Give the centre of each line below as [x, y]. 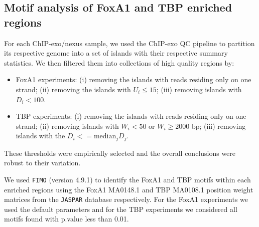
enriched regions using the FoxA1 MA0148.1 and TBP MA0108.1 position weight [129, 189]
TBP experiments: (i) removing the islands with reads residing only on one [131, 116]
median [105, 137]
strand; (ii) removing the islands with [73, 89]
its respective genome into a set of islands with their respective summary [116, 53]
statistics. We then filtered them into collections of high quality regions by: [119, 62]
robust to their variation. [42, 163]
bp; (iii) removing [219, 126]
